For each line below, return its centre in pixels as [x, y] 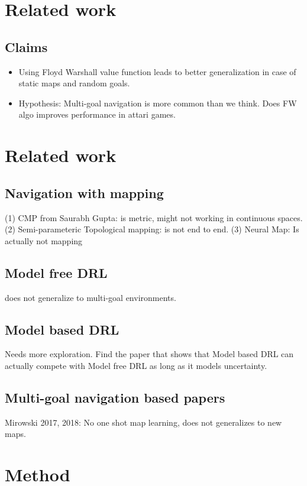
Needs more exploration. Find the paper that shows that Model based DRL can [149, 354]
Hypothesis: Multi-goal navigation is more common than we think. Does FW [158, 103]
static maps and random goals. [74, 83]
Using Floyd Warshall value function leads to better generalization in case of [157, 71]
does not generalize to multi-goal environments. [91, 297]
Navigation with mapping [84, 192]
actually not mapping [44, 240]
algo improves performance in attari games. [97, 114]
